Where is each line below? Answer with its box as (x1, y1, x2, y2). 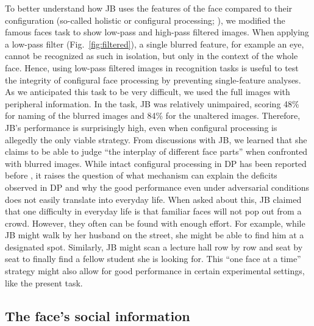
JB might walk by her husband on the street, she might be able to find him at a (5, 229, 304, 241)
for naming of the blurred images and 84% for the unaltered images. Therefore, (5, 109, 301, 122)
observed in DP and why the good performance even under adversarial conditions (5, 180, 310, 193)
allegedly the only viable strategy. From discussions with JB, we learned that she (5, 133, 307, 146)
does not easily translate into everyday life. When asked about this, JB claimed (5, 193, 302, 205)
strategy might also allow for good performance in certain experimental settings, (5, 264, 305, 277)
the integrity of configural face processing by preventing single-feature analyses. (5, 73, 301, 86)
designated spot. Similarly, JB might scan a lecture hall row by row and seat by (5, 240, 303, 253)
